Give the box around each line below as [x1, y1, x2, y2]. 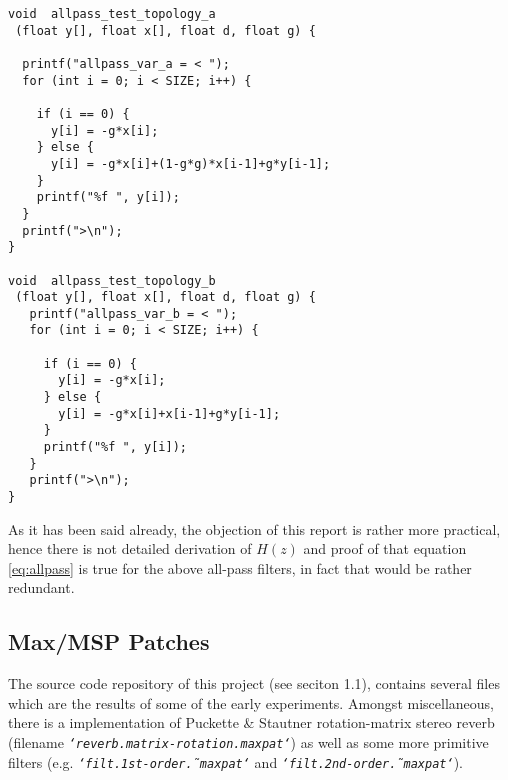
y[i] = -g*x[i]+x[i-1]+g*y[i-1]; [58, 406, 281, 421]
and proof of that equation [303, 538, 467, 559]
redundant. [8, 577, 75, 598]
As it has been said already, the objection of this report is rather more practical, [8, 518, 501, 539]
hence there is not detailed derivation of [8, 538, 252, 559]
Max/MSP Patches [8, 626, 210, 657]
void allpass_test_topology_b [8, 273, 216, 288]
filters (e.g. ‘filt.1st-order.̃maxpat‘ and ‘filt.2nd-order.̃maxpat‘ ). [8, 751, 463, 772]
